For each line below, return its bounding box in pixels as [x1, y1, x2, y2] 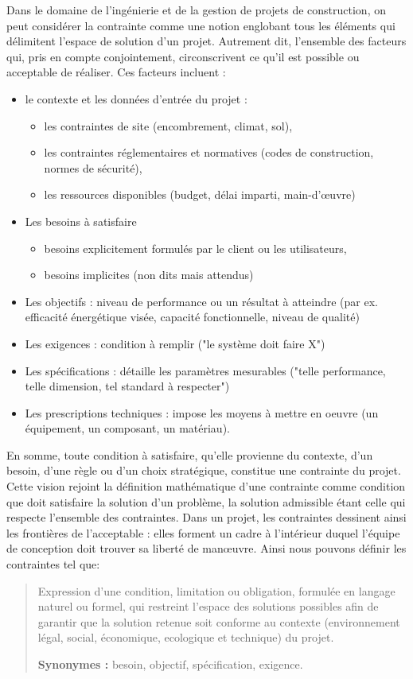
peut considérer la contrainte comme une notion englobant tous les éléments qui [6, 17, 395, 33]
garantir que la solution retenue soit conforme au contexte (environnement [37, 613, 400, 630]
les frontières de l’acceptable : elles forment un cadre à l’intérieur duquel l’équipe [6, 524, 400, 541]
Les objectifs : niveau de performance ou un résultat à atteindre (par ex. [25, 293, 378, 309]
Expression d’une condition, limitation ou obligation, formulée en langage [37, 582, 395, 599]
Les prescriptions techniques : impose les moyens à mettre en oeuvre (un [25, 404, 379, 421]
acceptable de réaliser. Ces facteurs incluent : [6, 64, 226, 80]
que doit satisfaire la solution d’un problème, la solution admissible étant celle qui [6, 493, 406, 510]
